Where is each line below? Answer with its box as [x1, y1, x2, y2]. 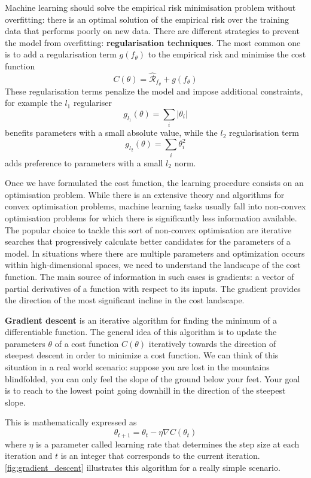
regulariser [73, 96, 112, 109]
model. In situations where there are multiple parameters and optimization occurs [5, 246, 305, 259]
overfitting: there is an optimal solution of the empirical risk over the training [5, 13, 289, 25]
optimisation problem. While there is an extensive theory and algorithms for [5, 188, 285, 200]
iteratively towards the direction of [148, 337, 276, 349]
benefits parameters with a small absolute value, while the [5, 126, 218, 139]
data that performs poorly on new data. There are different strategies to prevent [5, 25, 300, 37]
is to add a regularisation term [5, 48, 117, 60]
